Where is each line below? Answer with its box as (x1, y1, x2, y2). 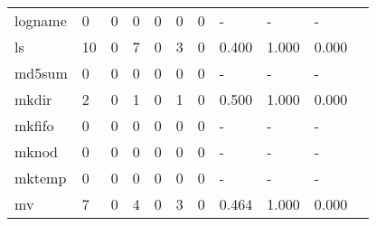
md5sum (14, 62, 68, 83)
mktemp (14, 167, 67, 188)
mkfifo (14, 115, 54, 136)
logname (14, 10, 67, 31)
